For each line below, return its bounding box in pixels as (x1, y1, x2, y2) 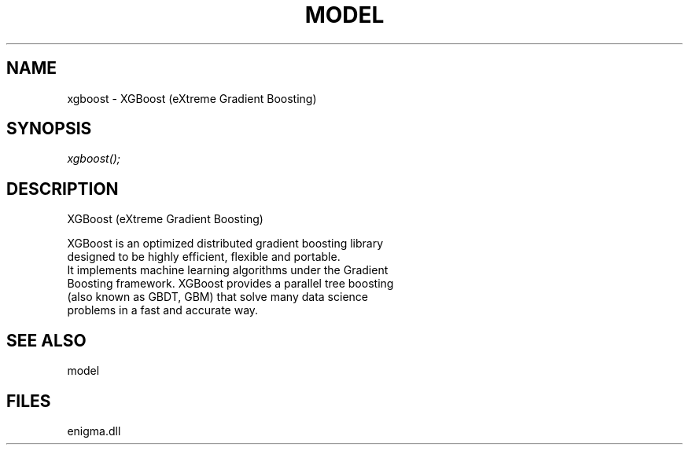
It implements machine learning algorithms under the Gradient (67, 263, 389, 277)
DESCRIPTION (6, 178, 119, 199)
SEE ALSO (6, 330, 87, 350)
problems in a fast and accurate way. (67, 303, 259, 317)
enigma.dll (67, 423, 121, 438)
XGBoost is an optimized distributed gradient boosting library (67, 236, 384, 251)
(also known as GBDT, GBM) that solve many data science (67, 290, 368, 304)
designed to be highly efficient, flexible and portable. (67, 250, 341, 264)
